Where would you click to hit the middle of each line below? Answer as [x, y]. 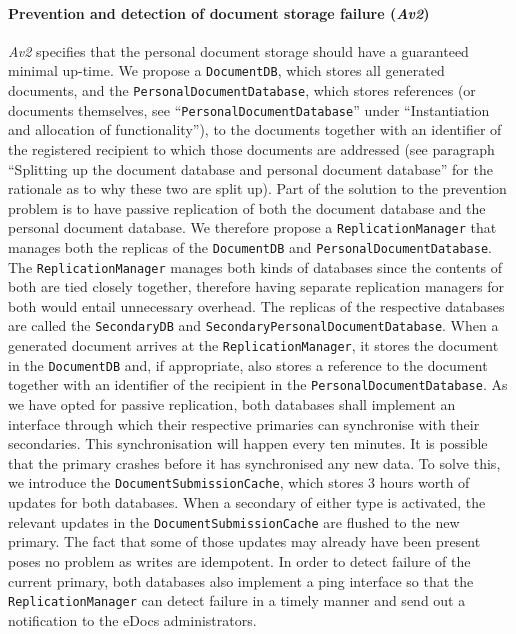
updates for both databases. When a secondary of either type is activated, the [247, 502]
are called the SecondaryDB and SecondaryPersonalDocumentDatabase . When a [253, 325]
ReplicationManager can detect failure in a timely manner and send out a [237, 600]
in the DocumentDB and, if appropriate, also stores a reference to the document [248, 364]
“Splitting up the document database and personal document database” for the [250, 168]
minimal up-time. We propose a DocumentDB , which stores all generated [226, 70]
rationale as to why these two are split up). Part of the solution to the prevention [257, 188]
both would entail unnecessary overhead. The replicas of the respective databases [256, 305]
